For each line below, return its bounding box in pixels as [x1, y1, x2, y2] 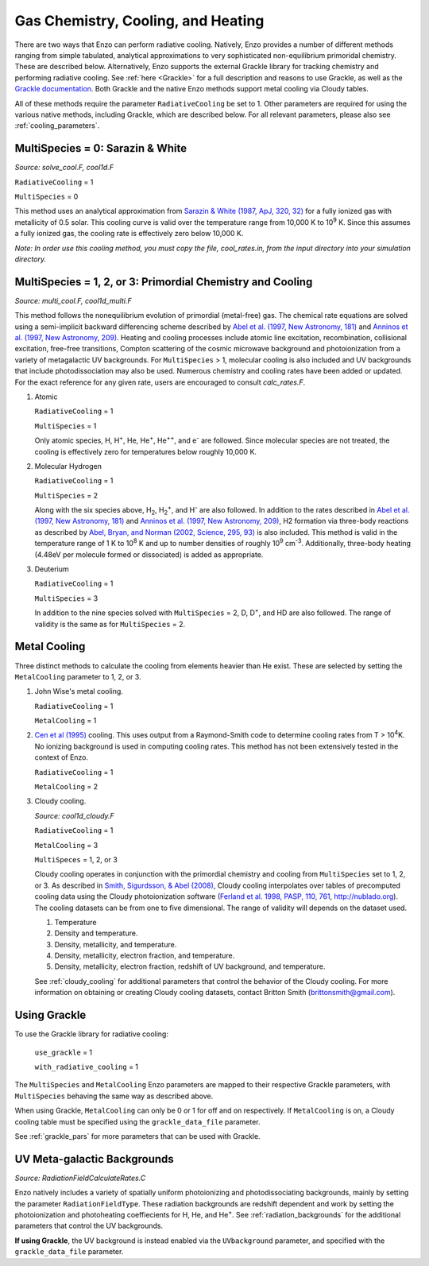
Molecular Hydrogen [34, 461, 102, 470]
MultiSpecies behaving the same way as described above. [14, 1091, 214, 1101]
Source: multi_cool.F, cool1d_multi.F [14, 296, 132, 305]
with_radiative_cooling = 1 [34, 1062, 139, 1071]
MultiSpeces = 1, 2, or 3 [34, 854, 118, 864]
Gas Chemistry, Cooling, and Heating [14, 12, 265, 29]
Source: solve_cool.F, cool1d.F [14, 163, 114, 172]
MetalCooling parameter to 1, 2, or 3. [14, 672, 141, 681]
